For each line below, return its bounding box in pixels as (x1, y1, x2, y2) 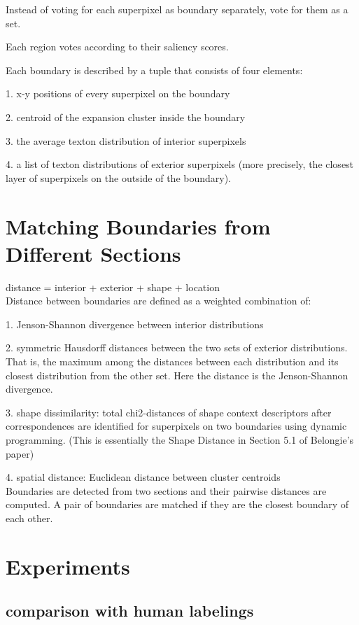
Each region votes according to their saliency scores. (6, 39, 229, 54)
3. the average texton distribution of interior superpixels (6, 133, 246, 148)
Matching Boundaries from (6, 211, 271, 240)
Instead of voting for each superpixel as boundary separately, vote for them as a (6, 2, 349, 16)
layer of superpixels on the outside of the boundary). (6, 170, 231, 185)
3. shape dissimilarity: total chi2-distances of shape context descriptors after (6, 405, 332, 419)
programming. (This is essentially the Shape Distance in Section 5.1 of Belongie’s (6, 433, 354, 447)
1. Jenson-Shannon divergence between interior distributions (6, 316, 264, 331)
